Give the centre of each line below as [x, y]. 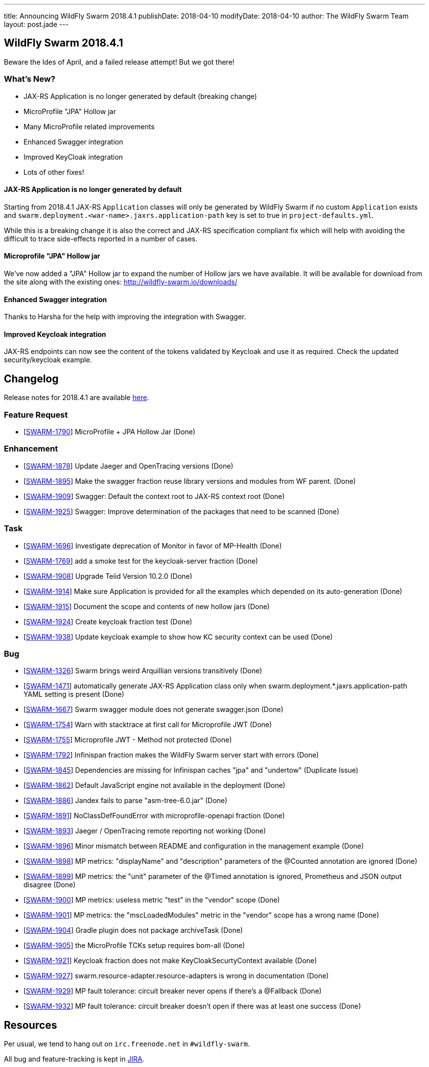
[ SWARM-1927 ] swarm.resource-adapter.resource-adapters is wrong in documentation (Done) [176, 976]
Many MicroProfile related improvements [89, 126]
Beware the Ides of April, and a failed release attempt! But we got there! [119, 62]
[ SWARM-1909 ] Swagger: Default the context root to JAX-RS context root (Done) [154, 496]
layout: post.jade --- [36, 24]
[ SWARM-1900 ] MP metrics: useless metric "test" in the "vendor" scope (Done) [152, 900]
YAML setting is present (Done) [74, 694]
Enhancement [31, 449]
